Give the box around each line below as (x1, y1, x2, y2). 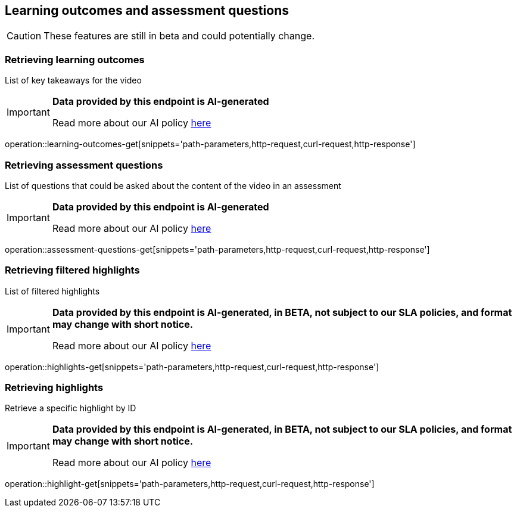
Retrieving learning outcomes (5, 53, 145, 66)
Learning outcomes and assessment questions (5, 3, 289, 18)
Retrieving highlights (5, 381, 104, 394)
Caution (7, 30, 42, 42)
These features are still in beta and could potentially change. (43, 30, 315, 42)
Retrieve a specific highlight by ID (5, 403, 136, 414)
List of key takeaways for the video (5, 75, 142, 86)
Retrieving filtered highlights (5, 264, 140, 277)
